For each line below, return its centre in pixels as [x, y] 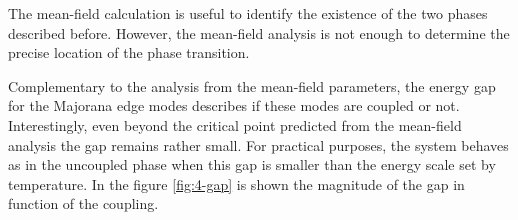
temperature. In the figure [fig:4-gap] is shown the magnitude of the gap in [236, 183]
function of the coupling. [83, 203]
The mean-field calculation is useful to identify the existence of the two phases [248, 13]
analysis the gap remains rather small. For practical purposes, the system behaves [258, 144]
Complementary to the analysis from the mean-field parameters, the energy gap [252, 85]
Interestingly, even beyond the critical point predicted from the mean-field [235, 124]
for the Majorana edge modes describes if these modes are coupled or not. [234, 105]
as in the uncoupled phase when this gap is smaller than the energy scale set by [252, 164]
